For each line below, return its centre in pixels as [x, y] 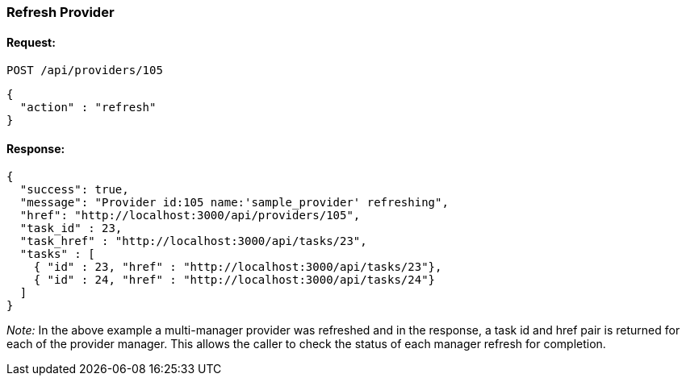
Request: [31, 42]
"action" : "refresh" [88, 108]
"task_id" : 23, [71, 228]
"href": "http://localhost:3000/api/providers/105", [190, 216]
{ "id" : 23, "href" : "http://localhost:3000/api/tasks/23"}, [238, 267]
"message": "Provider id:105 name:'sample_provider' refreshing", [234, 203]
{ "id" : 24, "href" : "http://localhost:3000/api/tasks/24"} [234, 280]
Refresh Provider [61, 12]
